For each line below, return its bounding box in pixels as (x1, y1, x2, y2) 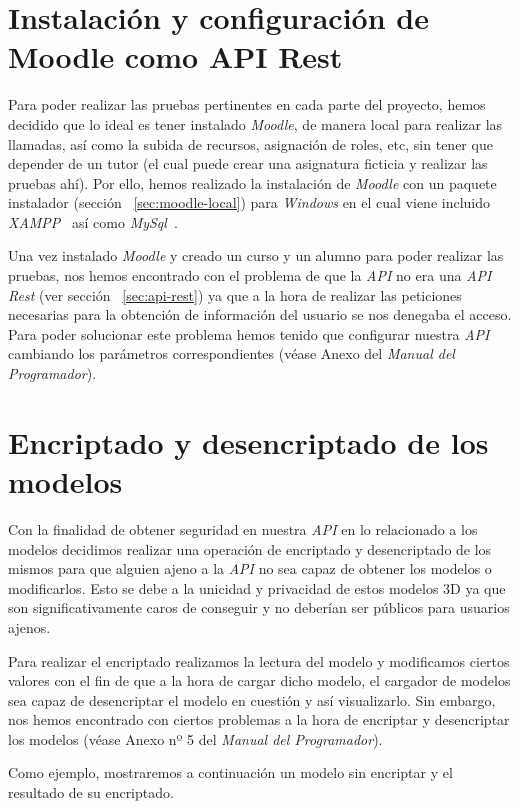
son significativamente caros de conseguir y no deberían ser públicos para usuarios (8, 597, 510, 618)
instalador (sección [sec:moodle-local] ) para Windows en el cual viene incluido (8, 192, 491, 213)
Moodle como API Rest (8, 36, 343, 77)
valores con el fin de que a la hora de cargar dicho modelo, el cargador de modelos (8, 670, 511, 691)
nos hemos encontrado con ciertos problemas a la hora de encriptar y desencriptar (8, 709, 510, 730)
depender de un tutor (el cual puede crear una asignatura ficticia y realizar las (8, 153, 488, 174)
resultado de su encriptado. (8, 782, 174, 803)
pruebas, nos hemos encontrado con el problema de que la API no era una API (8, 265, 492, 286)
